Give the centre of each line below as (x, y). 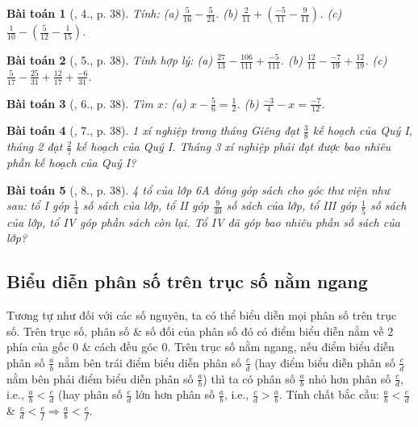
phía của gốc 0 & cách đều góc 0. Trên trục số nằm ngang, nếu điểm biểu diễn (201, 347)
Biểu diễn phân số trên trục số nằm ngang (187, 281)
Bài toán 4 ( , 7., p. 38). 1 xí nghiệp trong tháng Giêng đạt (153, 130)
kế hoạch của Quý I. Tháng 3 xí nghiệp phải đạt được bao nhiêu (234, 147)
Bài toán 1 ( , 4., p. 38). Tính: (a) (93, 13)
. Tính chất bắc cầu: (329, 394)
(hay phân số (90, 394)
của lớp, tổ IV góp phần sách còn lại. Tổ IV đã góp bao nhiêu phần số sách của (203, 222)
